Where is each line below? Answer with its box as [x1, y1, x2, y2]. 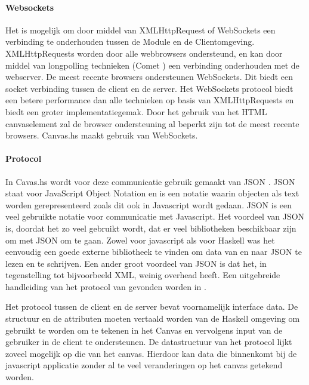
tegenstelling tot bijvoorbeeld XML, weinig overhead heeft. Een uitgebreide [5, 269, 280, 281]
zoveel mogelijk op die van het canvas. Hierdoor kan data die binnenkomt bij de [5, 347, 297, 359]
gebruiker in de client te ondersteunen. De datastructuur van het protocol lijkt [5, 335, 292, 348]
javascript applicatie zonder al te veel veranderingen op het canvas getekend [5, 359, 283, 371]
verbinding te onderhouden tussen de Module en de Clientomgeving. [5, 35, 255, 48]
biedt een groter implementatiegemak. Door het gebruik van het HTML [5, 105, 267, 118]
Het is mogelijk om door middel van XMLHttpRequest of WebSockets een [5, 23, 276, 36]
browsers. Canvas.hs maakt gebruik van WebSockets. [5, 129, 198, 141]
